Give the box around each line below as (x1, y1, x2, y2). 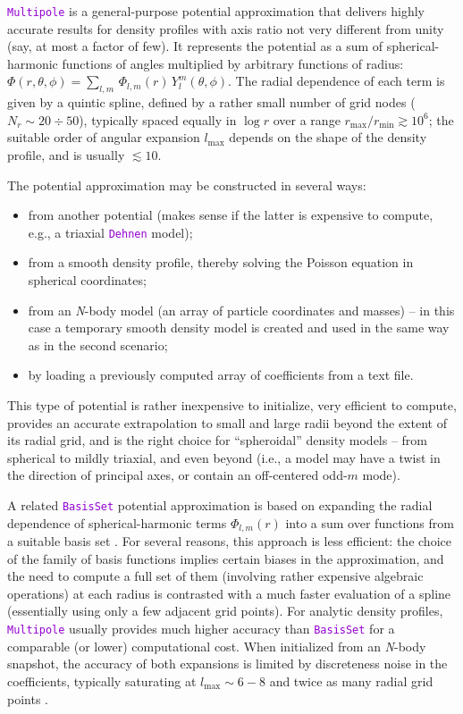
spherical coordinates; (28, 271, 147, 290)
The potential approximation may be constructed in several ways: (7, 175, 366, 194)
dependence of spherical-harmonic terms (7, 513, 227, 532)
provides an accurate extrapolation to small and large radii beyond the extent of (7, 413, 447, 432)
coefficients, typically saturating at (7, 671, 197, 690)
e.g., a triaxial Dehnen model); (28, 223, 193, 241)
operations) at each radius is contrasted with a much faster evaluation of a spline (7, 584, 451, 602)
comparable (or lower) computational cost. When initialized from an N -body (7, 636, 426, 655)
